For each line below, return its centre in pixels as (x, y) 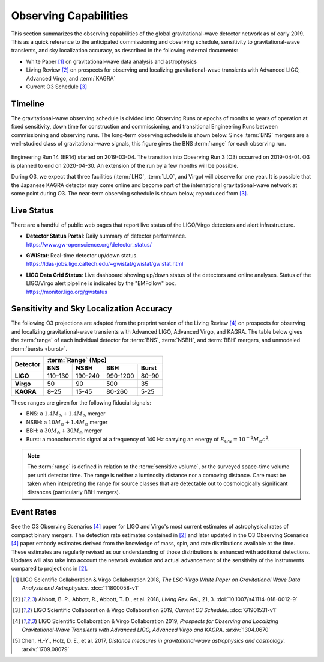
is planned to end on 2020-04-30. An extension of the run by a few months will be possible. (125, 165)
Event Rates (34, 512)
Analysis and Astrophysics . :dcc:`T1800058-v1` (80, 588)
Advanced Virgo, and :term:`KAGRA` (71, 78)
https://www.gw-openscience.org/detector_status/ (89, 244)
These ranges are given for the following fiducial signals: (81, 403)
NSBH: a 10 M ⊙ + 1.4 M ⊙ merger (67, 423)
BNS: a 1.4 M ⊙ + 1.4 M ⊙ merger (66, 415)
